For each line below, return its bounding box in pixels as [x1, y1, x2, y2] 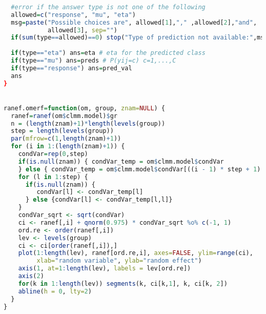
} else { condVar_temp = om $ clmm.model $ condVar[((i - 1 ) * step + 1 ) [18, 165, 261, 173]
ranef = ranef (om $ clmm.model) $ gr [11, 112, 117, 120]
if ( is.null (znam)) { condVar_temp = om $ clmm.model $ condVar [18, 158, 224, 165]
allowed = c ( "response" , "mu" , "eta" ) [11, 11, 136, 18]
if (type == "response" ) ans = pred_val [11, 64, 132, 72]
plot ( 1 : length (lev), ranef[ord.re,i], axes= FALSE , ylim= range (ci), [18, 249, 253, 257]
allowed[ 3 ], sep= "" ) [47, 26, 117, 34]
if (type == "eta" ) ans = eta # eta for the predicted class [11, 49, 206, 57]
